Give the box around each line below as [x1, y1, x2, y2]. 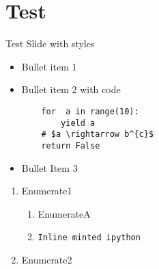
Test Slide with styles [5, 36, 95, 51]
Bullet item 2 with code [21, 82, 121, 97]
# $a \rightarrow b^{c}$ [41, 129, 154, 140]
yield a [61, 118, 96, 128]
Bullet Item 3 [21, 160, 78, 175]
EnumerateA [38, 206, 91, 220]
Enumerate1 [21, 183, 72, 198]
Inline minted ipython [38, 233, 141, 243]
